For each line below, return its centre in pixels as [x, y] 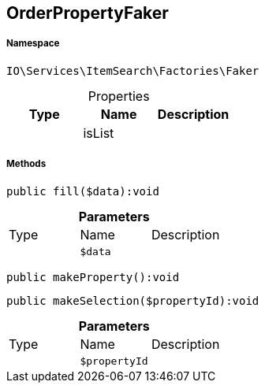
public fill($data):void [83, 191]
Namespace [33, 44]
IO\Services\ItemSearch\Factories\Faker [133, 70]
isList [99, 133]
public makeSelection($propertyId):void [133, 300]
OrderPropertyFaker [88, 13]
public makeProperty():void [93, 277]
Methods [26, 164]
